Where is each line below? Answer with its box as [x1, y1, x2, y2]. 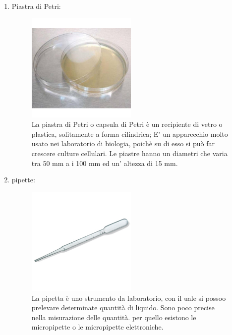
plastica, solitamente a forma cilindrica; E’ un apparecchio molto [31, 128, 228, 139]
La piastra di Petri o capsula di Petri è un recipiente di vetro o [31, 119, 223, 129]
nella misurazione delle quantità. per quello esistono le [31, 312, 196, 322]
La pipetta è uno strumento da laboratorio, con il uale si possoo [31, 292, 226, 303]
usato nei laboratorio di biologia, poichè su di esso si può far [31, 138, 215, 149]
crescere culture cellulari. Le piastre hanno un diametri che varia [31, 148, 228, 159]
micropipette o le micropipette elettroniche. [31, 322, 164, 332]
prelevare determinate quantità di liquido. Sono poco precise [31, 302, 215, 313]
